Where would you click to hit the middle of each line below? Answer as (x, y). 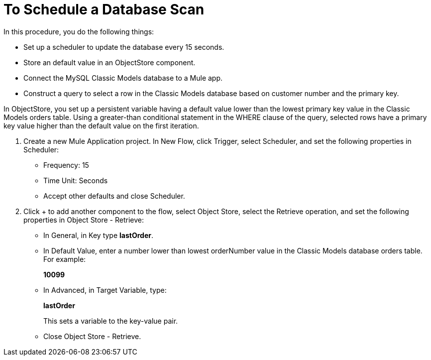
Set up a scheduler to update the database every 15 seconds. (124, 47)
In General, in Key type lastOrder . (98, 235)
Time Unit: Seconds (76, 180)
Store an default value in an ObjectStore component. (109, 62)
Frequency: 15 (66, 165)
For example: (65, 259)
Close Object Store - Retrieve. (92, 336)
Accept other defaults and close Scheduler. (114, 196)
